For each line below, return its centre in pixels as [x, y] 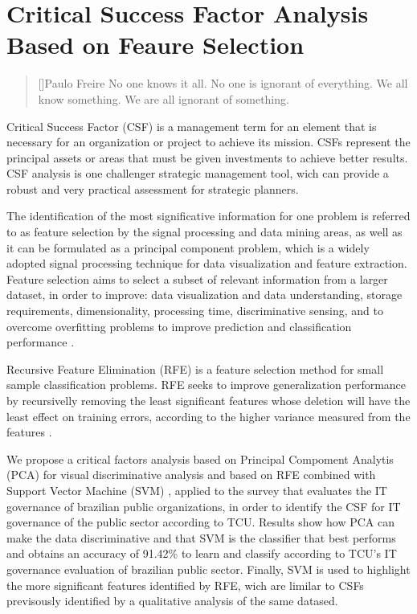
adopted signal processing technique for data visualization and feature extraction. [207, 263]
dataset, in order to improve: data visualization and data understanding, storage [204, 295]
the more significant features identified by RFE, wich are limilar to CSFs [185, 585]
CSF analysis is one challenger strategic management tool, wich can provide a [198, 173]
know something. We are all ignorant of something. [164, 98]
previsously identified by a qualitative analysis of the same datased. [172, 601]
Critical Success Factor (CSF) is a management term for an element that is [192, 126]
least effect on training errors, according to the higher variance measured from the [208, 416]
